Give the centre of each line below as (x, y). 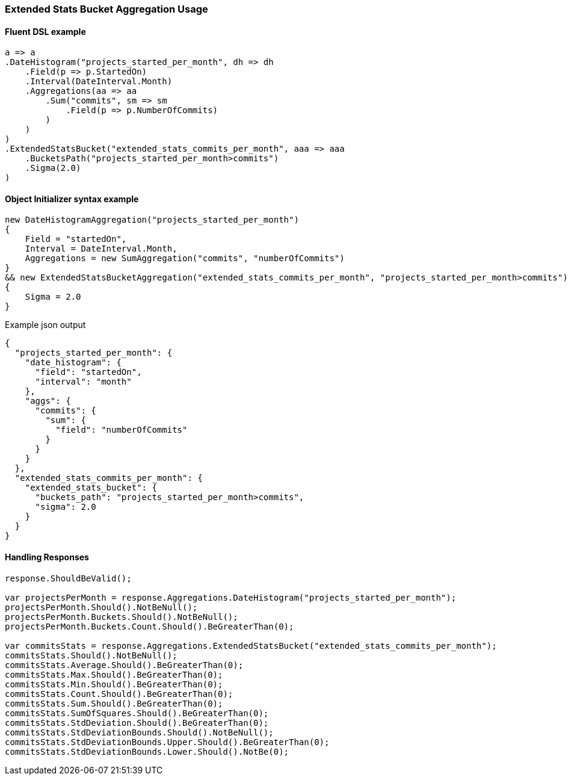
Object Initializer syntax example (72, 199)
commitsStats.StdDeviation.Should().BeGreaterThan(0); (137, 723)
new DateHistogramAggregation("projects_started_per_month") (152, 220)
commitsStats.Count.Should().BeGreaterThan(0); (119, 694)
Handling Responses (47, 557)
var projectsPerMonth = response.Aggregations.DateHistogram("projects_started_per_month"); (231, 597)
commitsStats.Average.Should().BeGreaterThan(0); (124, 665)
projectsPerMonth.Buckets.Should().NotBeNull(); (122, 617)
